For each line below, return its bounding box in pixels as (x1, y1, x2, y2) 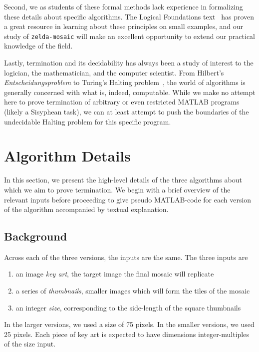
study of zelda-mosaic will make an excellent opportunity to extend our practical (4, 30, 256, 41)
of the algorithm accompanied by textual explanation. (4, 204, 169, 214)
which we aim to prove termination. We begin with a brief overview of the (4, 184, 231, 194)
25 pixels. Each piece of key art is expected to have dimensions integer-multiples (4, 328, 249, 339)
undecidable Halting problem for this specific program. (4, 116, 171, 126)
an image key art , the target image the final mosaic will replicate (15, 268, 214, 279)
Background (4, 228, 67, 244)
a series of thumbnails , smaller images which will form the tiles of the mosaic (15, 285, 250, 296)
